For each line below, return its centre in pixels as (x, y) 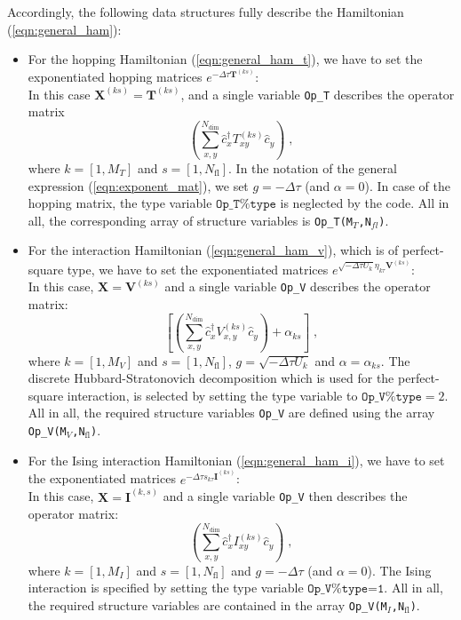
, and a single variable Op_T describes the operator (318, 94)
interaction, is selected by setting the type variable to (212, 395)
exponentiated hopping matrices (115, 77)
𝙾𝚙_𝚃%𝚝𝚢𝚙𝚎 (246, 205)
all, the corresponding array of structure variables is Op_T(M (190, 220)
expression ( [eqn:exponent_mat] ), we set (138, 185)
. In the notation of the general (313, 167)
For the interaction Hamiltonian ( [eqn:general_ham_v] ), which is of (213, 250)
